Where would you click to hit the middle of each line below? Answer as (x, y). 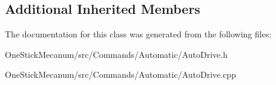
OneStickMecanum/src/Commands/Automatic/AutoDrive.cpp (120, 74)
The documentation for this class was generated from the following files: (138, 34)
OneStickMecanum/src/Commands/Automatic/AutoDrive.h (116, 54)
